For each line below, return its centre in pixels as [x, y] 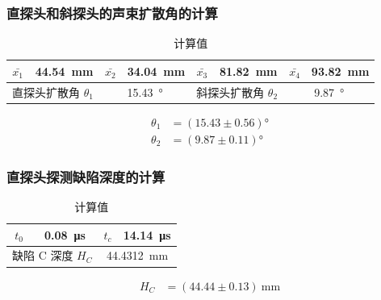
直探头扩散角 [46, 92]
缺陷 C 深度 [43, 255]
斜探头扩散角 [230, 92]
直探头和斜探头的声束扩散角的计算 [112, 12]
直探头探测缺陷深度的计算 [86, 176]
